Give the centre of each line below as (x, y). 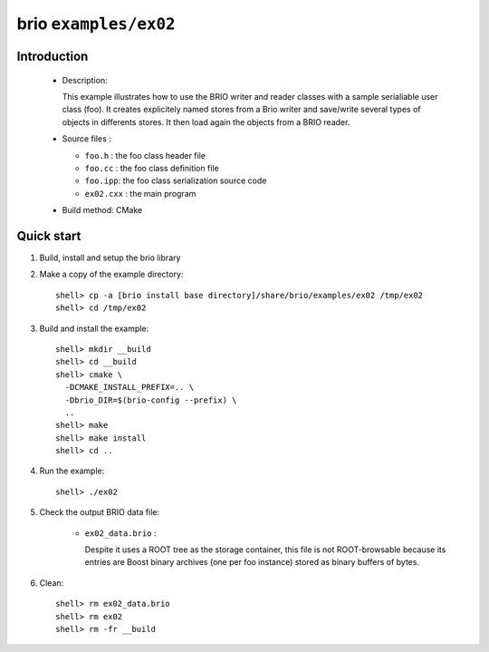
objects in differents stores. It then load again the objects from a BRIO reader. (206, 122)
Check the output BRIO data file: (100, 512)
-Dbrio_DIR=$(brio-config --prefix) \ (151, 400)
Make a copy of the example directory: (111, 274)
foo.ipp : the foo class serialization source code (176, 180)
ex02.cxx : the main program (140, 193)
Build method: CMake (102, 210)
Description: (85, 80)
